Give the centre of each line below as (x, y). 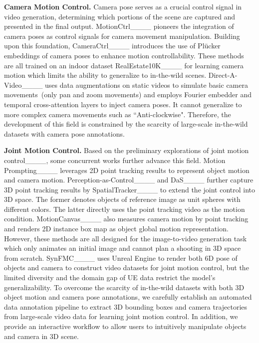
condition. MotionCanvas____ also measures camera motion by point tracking (126, 219)
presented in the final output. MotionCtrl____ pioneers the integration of (119, 26)
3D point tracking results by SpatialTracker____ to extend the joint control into (130, 189)
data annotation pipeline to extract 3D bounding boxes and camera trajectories (126, 306)
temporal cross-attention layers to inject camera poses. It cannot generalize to (123, 104)
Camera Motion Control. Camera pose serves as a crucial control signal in (123, 6)
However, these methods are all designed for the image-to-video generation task (126, 238)
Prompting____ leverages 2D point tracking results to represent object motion (127, 170)
